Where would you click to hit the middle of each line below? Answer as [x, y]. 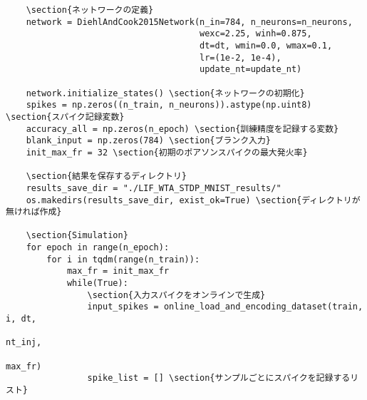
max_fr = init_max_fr [118, 271]
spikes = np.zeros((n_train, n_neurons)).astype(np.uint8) [169, 105]
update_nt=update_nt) [251, 70]
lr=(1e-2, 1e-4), [241, 57]
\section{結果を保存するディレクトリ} [106, 176]
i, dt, [21, 319]
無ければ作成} [34, 212]
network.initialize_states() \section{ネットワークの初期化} [165, 93]
